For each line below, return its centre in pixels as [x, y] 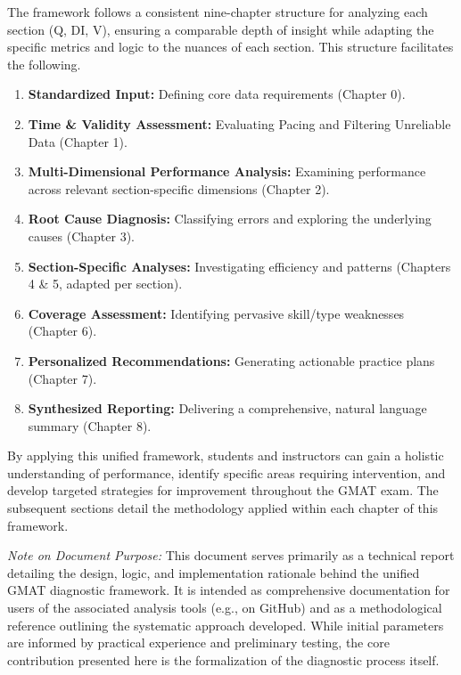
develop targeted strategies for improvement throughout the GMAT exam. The [223, 490]
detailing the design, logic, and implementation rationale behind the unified [214, 572]
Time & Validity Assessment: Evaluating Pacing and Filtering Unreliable [239, 123]
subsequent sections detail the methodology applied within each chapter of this [223, 508]
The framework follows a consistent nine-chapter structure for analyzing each [218, 12]
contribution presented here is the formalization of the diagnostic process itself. [223, 659]
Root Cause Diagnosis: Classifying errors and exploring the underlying [230, 219]
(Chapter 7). [62, 378]
